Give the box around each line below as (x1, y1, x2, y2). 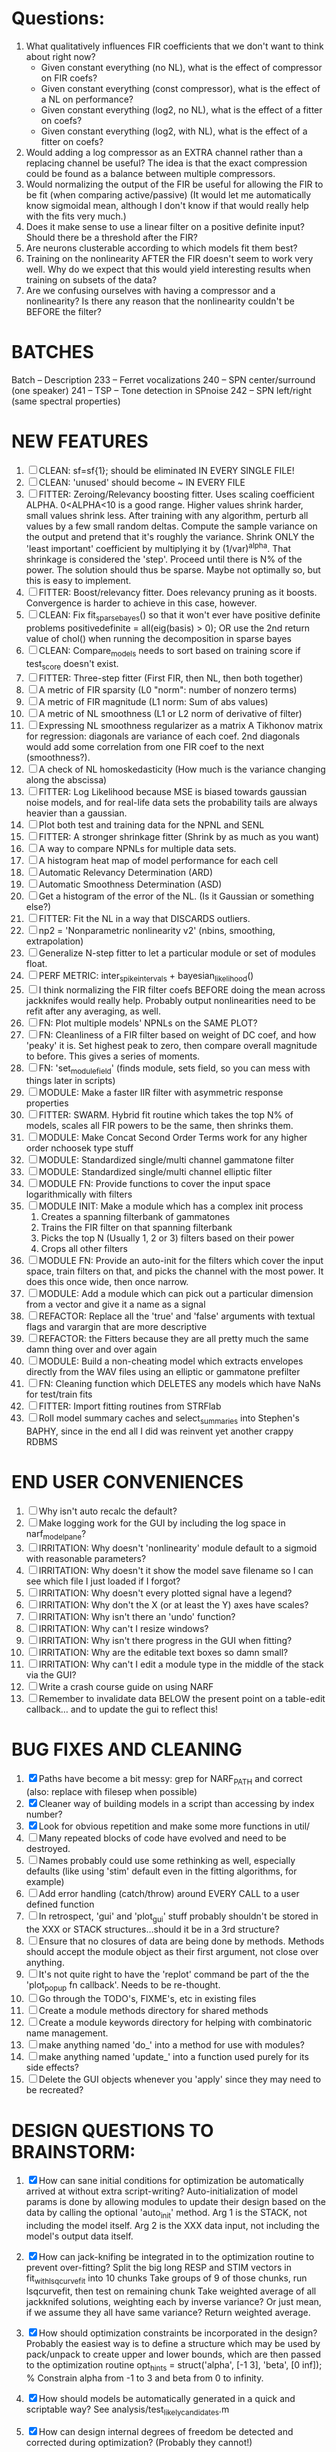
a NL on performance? (40, 93, 134, 105)
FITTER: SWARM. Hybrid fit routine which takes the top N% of (38, 1109, 294, 1121)
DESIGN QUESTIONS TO (11, 2119, 214, 2142)
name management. (25, 2027, 109, 2039)
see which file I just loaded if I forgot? (25, 1575, 181, 1587)
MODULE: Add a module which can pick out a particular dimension (38, 1288, 314, 1300)
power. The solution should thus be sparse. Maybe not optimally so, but (25, 564, 321, 576)
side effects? (25, 2062, 79, 2074)
